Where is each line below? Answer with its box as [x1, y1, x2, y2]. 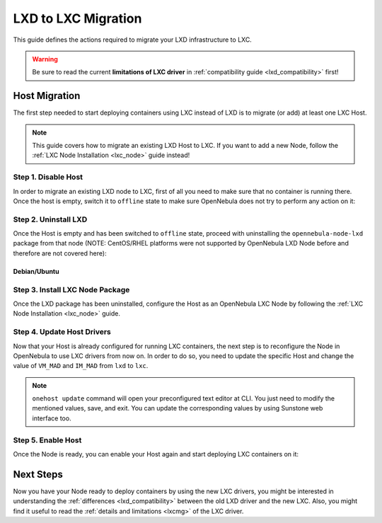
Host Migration [13, 90, 81, 102]
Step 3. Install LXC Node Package [13, 285, 130, 294]
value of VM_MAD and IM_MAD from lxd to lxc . [13, 362, 149, 370]
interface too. [32, 414, 71, 423]
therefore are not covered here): [13, 248, 107, 258]
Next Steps [13, 468, 63, 481]
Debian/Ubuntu [13, 267, 59, 275]
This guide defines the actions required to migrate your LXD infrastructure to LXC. [13, 35, 253, 44]
